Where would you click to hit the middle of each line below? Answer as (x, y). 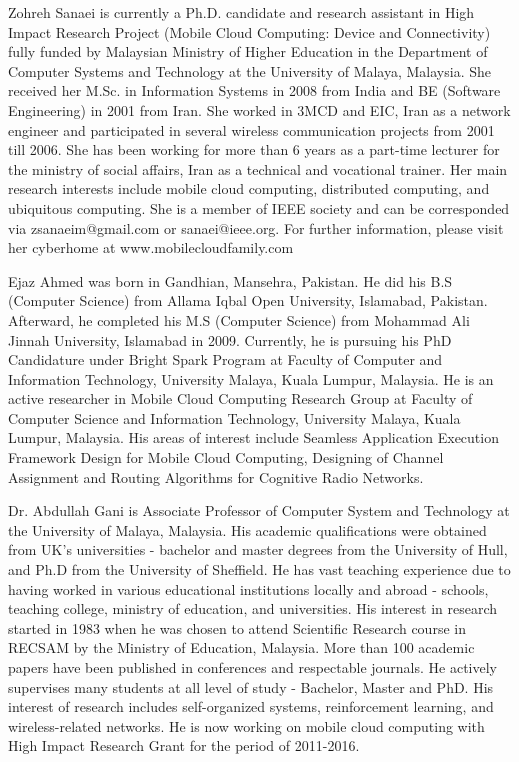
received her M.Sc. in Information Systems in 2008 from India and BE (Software (254, 90)
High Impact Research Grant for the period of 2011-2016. (184, 745)
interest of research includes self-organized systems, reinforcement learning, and (251, 706)
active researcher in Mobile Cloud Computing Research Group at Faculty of (240, 398)
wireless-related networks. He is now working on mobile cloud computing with (246, 725)
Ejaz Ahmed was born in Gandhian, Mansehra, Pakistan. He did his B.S (230, 280)
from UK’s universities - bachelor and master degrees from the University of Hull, (258, 549)
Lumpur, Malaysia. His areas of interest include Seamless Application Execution (253, 437)
